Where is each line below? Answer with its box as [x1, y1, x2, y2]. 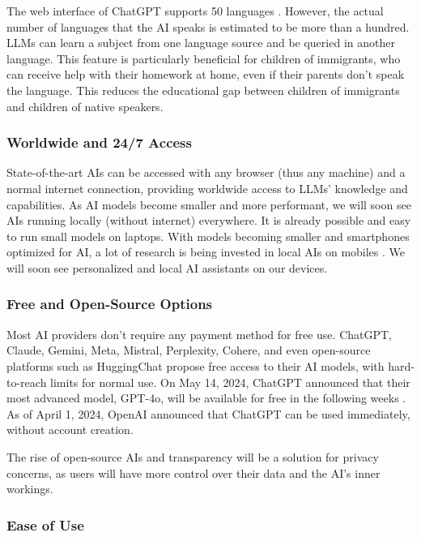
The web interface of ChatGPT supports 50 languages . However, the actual [6, 2, 384, 19]
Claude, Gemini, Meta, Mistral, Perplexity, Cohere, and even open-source [6, 342, 371, 359]
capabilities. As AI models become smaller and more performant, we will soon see [6, 195, 411, 213]
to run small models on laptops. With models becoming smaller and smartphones [6, 227, 410, 244]
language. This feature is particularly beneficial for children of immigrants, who [6, 49, 401, 67]
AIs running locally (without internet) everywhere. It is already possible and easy [6, 212, 411, 229]
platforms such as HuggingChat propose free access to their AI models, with [6, 357, 385, 374]
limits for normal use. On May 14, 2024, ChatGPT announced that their [50, 373, 410, 390]
